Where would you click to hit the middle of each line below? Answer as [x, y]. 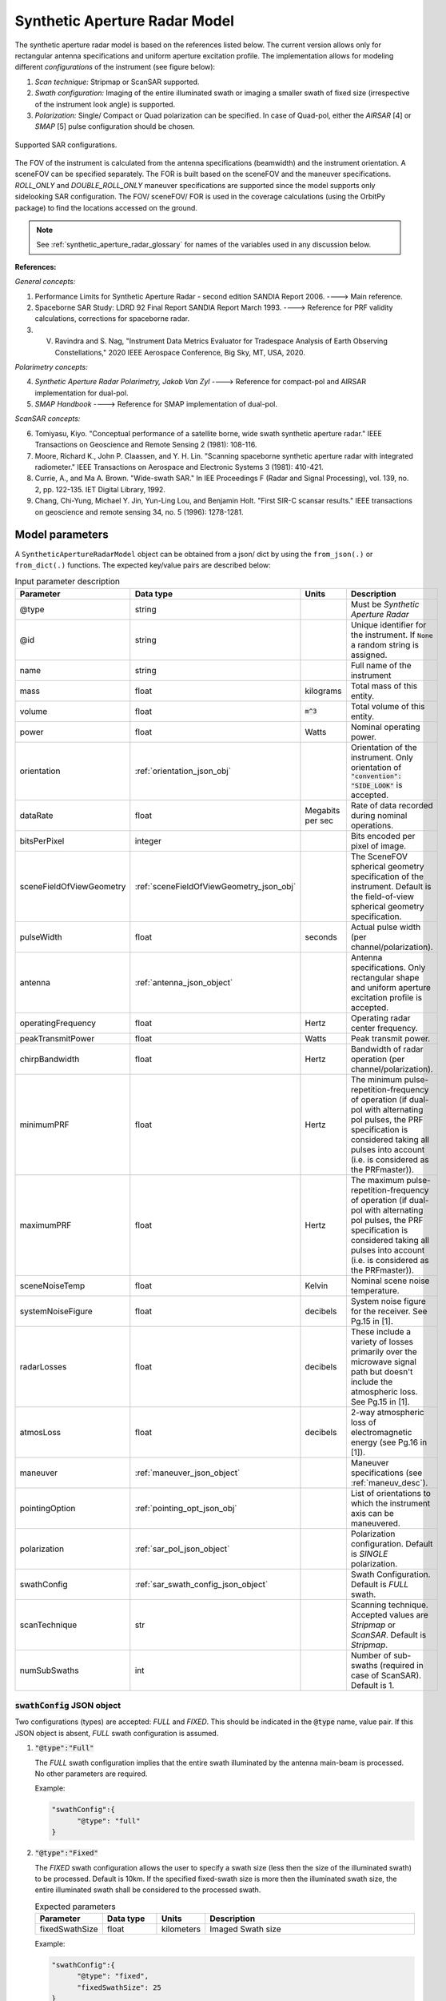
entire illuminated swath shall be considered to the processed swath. [148, 1890]
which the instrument [390, 1503]
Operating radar [380, 1018]
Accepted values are [390, 1614]
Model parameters [62, 535]
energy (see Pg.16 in [389, 1442]
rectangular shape [385, 977]
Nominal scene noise [390, 1281]
